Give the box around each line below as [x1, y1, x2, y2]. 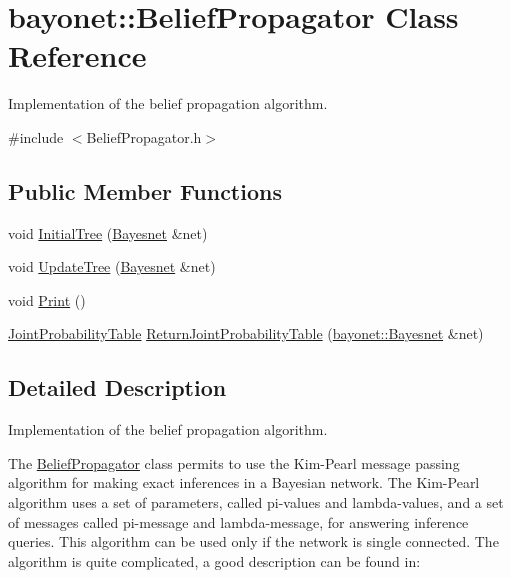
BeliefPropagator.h [86, 126, 202, 147]
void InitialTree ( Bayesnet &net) [8, 222, 208, 243]
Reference [8, 35, 147, 76]
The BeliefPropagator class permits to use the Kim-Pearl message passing [8, 452, 460, 473]
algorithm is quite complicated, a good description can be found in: [8, 550, 421, 571]
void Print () [8, 289, 86, 310]
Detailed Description [8, 372, 227, 403]
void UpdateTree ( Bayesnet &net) [8, 256, 216, 277]
